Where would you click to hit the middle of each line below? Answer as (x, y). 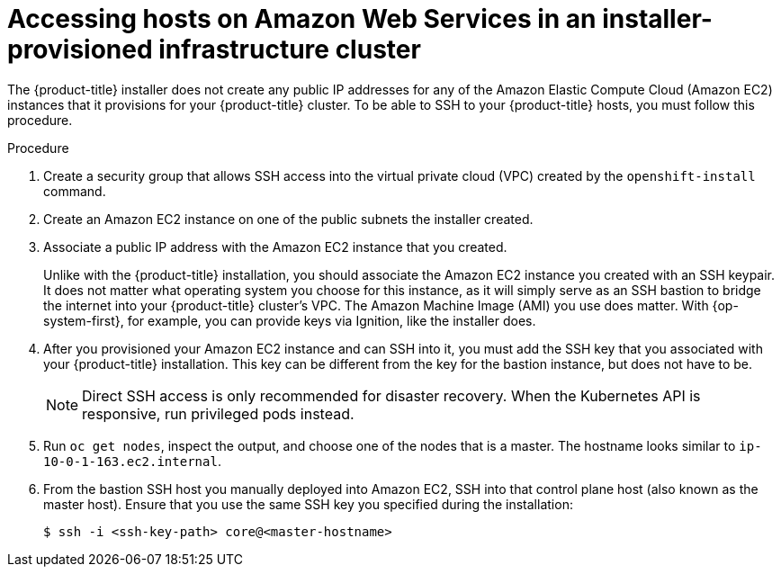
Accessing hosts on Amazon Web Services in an (302, 19)
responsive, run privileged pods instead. (218, 413)
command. (75, 191)
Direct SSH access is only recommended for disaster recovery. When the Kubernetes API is (391, 395)
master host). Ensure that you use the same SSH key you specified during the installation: (308, 504)
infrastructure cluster (290, 49)
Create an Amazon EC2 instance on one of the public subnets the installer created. (288, 219)
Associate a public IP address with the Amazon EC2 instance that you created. (275, 247)
